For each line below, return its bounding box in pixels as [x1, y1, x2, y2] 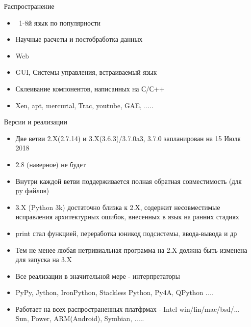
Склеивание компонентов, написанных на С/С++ [15, 83, 165, 93]
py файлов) [15, 185, 50, 196]
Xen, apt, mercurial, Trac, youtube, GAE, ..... [15, 100, 154, 110]
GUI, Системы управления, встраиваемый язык [15, 67, 157, 77]
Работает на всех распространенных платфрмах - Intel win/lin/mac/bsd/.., [15, 303, 240, 314]
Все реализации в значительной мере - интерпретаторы [15, 270, 180, 281]
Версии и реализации [4, 117, 67, 127]
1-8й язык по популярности [19, 17, 101, 28]
